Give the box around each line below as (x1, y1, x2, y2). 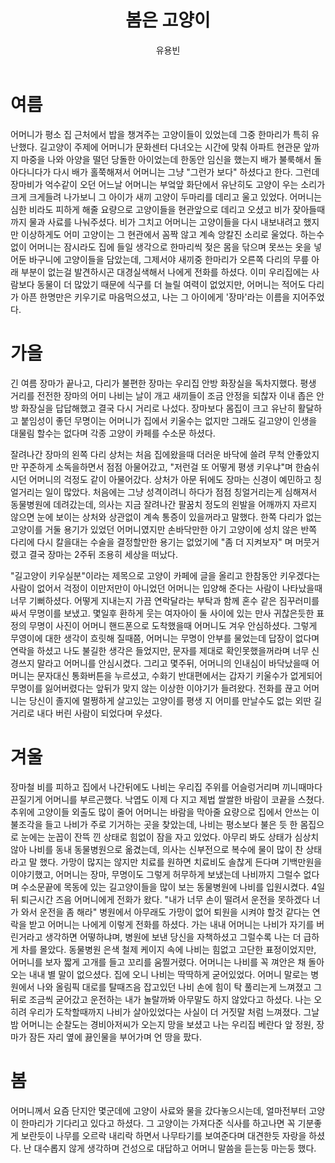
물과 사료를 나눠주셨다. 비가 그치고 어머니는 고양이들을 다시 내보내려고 (28, 216, 302, 228)
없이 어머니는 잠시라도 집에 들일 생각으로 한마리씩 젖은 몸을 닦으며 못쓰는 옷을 (10, 241, 312, 253)
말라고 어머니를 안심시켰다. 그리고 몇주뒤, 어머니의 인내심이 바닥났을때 (36, 657, 310, 669)
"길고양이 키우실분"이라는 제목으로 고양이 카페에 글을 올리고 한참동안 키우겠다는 (10, 569, 321, 581)
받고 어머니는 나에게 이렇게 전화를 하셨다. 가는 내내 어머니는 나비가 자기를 (28, 918, 315, 930)
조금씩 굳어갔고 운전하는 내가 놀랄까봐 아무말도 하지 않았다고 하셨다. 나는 (28, 993, 312, 1005)
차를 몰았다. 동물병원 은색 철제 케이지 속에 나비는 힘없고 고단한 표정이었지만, (20, 943, 317, 955)
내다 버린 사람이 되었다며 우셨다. (36, 707, 163, 719)
